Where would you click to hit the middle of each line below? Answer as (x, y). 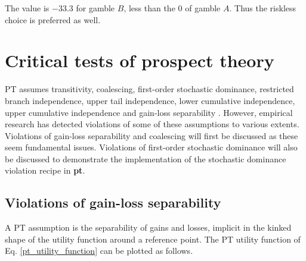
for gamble (95, 8)
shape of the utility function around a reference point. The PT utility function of (153, 239)
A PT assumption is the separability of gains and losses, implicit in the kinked (148, 227)
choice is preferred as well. (53, 19)
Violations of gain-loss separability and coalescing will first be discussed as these (152, 135)
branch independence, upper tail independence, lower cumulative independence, (150, 100)
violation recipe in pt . (45, 170)
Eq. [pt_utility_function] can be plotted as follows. (99, 251)
